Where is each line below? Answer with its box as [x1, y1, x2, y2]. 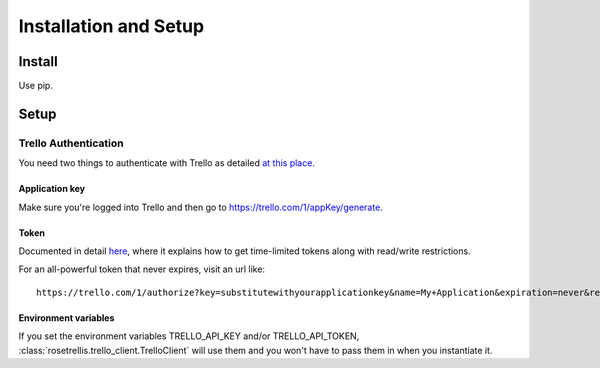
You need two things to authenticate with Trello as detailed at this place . [18, 157, 315, 169]
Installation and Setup [18, 15, 205, 37]
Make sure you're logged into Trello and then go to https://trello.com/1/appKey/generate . [18, 201, 384, 213]
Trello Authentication [18, 136, 124, 150]
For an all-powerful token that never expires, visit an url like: [18, 263, 265, 275]
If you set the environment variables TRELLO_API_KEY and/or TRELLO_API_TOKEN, [18, 330, 360, 342]
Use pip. [18, 80, 54, 92]
